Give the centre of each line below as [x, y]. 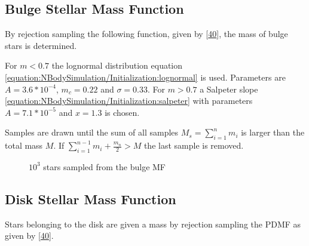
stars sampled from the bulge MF [105, 166]
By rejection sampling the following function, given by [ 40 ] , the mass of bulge [146, 34]
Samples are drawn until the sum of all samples [92, 132]
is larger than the [273, 132]
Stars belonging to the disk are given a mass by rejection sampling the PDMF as [153, 224]
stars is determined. [41, 45]
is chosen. [122, 112]
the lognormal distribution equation [117, 65]
